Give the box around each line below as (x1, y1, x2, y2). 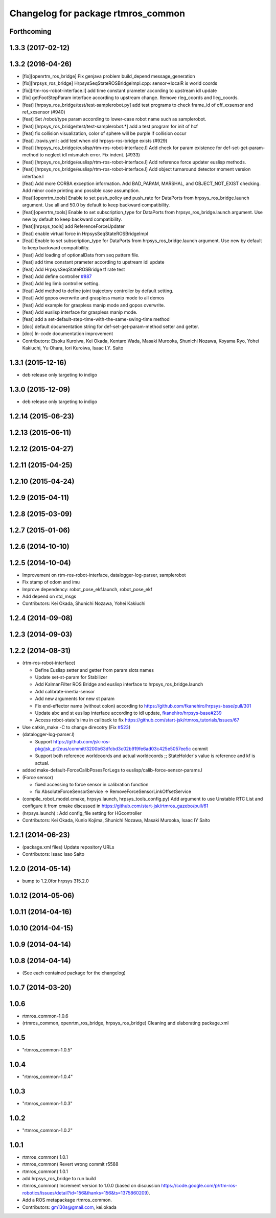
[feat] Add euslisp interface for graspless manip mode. (22, 309, 137, 315)
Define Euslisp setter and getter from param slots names (35, 667, 154, 673)
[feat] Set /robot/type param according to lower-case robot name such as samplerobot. (22, 116, 206, 122)
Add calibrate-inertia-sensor (35, 688, 95, 694)
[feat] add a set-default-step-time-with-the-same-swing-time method (22, 316, 170, 322)
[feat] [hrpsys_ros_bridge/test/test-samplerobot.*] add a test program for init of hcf (22, 123, 198, 129)
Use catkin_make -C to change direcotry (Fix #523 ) (22, 724, 130, 730)
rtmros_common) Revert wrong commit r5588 (22, 1161, 119, 1167)
